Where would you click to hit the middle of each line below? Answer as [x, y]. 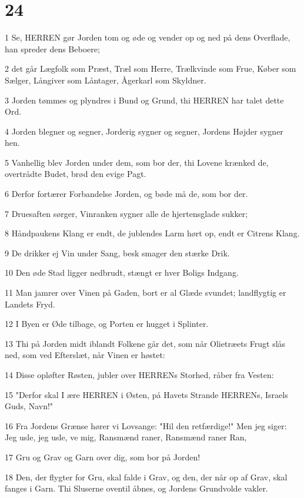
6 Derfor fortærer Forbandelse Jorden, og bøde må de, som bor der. [126, 194]
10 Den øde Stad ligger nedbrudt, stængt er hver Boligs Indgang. [122, 273]
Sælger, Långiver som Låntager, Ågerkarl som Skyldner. [106, 80]
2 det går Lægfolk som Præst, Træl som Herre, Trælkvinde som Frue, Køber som [151, 68]
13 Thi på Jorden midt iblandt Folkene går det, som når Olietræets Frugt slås [145, 343]
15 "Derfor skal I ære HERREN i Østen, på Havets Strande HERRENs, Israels [146, 394]
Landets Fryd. [30, 304]
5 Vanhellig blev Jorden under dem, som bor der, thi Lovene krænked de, [137, 162]
